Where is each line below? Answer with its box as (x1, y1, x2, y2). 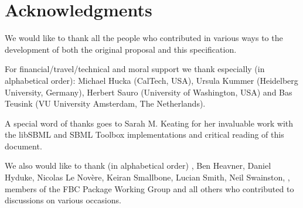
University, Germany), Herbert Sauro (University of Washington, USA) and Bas (5, 86, 292, 98)
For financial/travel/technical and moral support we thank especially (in (5, 63, 265, 75)
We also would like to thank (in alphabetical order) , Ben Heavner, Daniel (5, 159, 271, 172)
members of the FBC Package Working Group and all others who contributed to (5, 182, 294, 195)
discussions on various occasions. (5, 194, 121, 206)
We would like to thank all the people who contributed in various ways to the (5, 32, 283, 44)
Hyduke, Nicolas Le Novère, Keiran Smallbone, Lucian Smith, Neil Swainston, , (5, 171, 290, 183)
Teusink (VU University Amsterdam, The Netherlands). (5, 97, 206, 110)
